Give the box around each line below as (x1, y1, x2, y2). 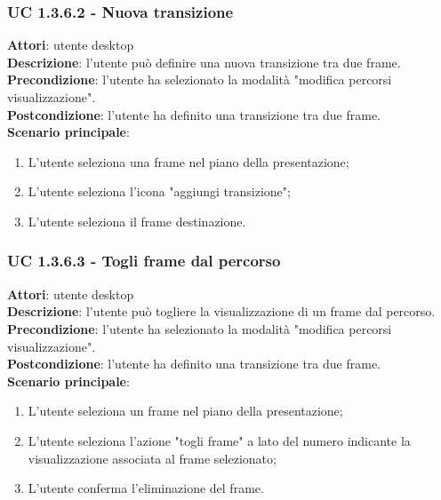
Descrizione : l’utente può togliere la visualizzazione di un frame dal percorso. (7, 302, 436, 321)
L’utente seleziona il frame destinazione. (28, 211, 246, 230)
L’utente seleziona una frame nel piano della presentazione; (28, 152, 349, 171)
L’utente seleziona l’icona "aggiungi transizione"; (28, 182, 291, 201)
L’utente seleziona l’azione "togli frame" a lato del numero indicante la (28, 431, 411, 449)
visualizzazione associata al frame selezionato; (28, 448, 277, 467)
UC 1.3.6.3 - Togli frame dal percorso (7, 250, 281, 272)
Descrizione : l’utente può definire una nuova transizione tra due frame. (7, 52, 401, 71)
